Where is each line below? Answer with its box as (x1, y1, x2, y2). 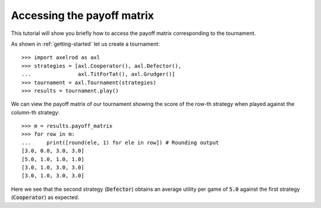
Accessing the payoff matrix (11, 9, 155, 22)
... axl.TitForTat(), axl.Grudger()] (21, 71, 175, 78)
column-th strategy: (11, 108, 60, 116)
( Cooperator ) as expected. (11, 194, 80, 201)
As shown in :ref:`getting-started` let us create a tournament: (11, 40, 160, 47)
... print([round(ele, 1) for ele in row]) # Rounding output (21, 139, 219, 146)
